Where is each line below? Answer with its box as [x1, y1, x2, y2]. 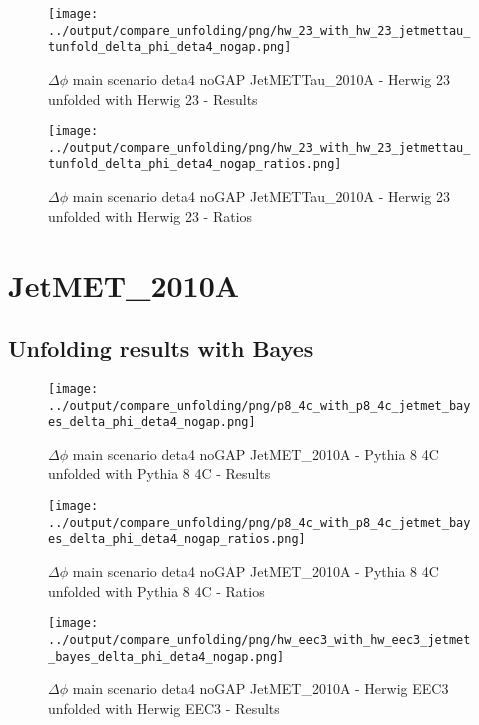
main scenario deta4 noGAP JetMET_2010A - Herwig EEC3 [72, 678, 449, 699]
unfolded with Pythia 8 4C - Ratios [48, 580, 265, 601]
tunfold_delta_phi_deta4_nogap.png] [48, 40, 292, 55]
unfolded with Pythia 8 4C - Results [48, 463, 271, 484]
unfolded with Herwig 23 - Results [48, 88, 258, 109]
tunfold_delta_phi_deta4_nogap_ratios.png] [48, 157, 342, 172]
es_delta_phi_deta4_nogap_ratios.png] [48, 532, 306, 547]
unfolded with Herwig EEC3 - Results [48, 697, 280, 718]
